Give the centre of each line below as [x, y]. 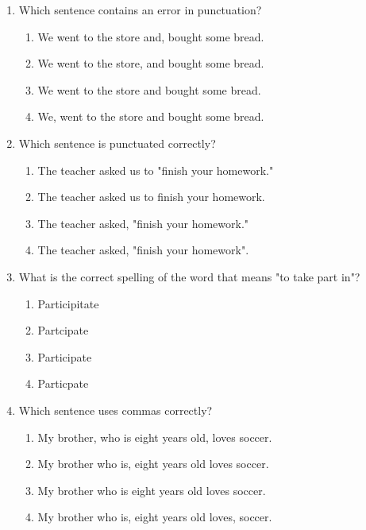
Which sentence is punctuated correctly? [117, 143]
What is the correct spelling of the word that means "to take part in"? [189, 276]
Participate [65, 356]
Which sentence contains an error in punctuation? [140, 10]
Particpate [63, 383]
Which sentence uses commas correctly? [116, 410]
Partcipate [63, 330]
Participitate [68, 303]
